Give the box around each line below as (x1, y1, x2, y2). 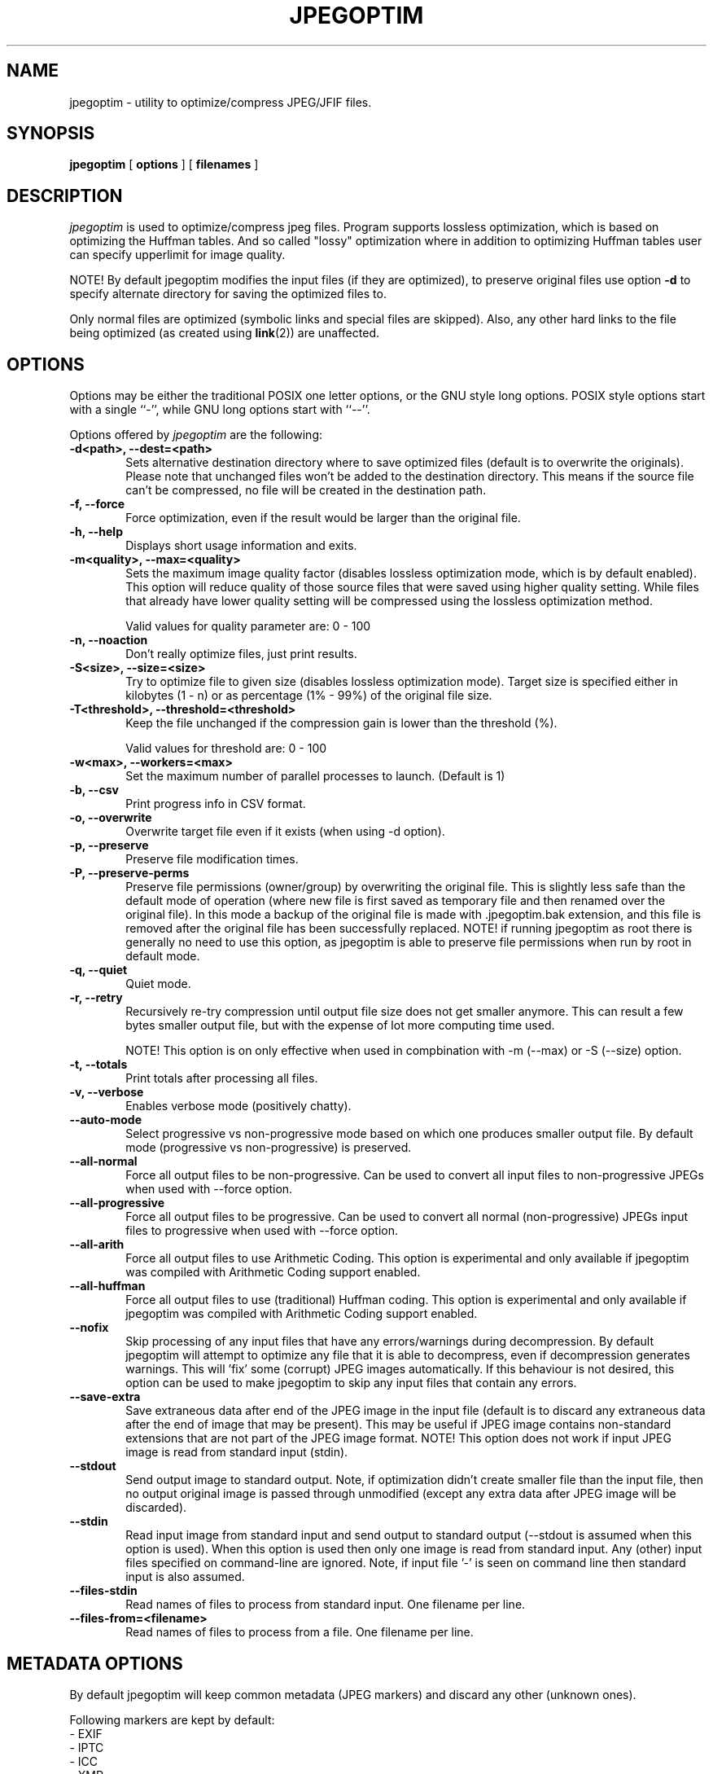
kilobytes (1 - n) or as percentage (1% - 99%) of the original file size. (125, 688, 492, 703)
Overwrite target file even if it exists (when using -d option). (125, 824, 445, 839)
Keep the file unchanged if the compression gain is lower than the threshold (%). (125, 716, 558, 731)
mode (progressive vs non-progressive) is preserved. (125, 1140, 412, 1155)
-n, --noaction (69, 633, 148, 648)
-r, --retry (69, 990, 123, 1005)
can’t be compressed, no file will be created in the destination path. (125, 483, 487, 498)
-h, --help (69, 525, 123, 539)
